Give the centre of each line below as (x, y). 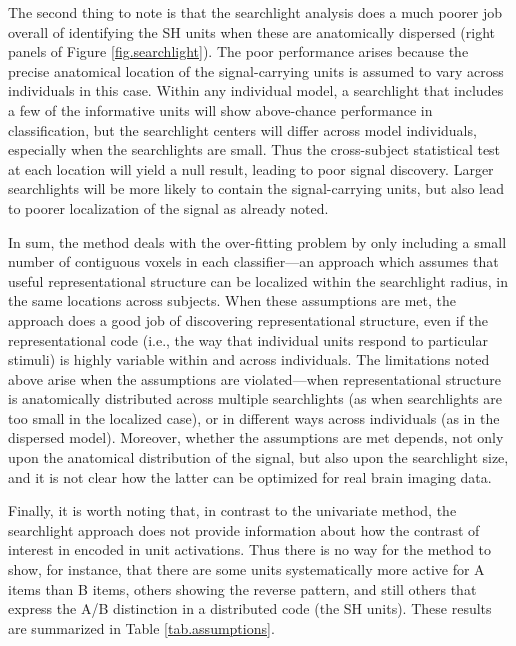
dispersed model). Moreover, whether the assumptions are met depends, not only (256, 437)
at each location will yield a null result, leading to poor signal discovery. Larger (251, 168)
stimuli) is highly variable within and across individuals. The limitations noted (249, 359)
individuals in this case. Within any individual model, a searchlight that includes (256, 90)
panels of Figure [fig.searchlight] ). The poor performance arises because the (238, 51)
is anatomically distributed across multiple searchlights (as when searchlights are (255, 398)
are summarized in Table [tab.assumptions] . (141, 627)
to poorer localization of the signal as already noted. (168, 207)
